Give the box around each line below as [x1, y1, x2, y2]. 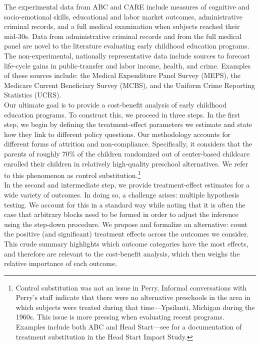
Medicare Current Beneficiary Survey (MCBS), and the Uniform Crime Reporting [4, 79, 255, 90]
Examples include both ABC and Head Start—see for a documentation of [15, 321, 242, 332]
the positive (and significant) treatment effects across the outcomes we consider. [4, 228, 249, 239]
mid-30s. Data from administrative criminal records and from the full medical [4, 30, 242, 41]
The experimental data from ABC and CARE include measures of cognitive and [4, 1, 249, 11]
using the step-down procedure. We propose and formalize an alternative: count [4, 218, 247, 229]
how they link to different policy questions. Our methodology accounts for [4, 128, 231, 139]
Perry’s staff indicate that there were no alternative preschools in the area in [15, 292, 250, 302]
